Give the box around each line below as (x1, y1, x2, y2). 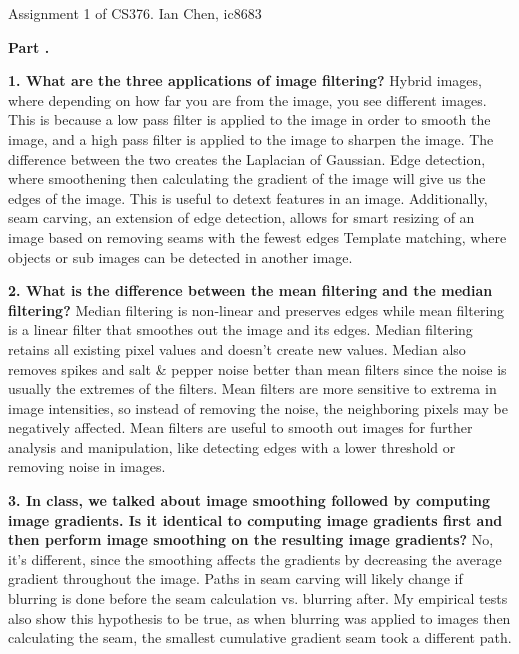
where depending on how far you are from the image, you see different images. (8, 89, 487, 110)
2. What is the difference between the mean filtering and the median (8, 280, 493, 301)
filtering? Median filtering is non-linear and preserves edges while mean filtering (8, 299, 505, 320)
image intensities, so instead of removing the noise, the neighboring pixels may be (8, 397, 508, 418)
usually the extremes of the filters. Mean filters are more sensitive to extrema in (8, 378, 497, 399)
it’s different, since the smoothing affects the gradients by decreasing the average (8, 548, 502, 569)
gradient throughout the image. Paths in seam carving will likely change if (8, 568, 463, 589)
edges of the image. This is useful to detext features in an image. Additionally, (8, 187, 488, 208)
